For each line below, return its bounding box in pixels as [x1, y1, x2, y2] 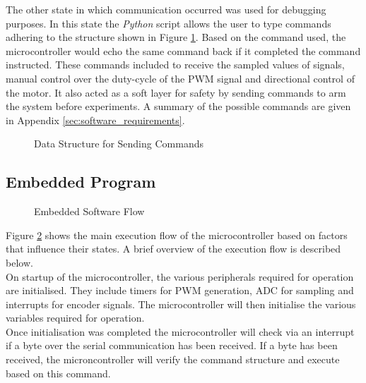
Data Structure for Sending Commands [34, 136, 203, 151]
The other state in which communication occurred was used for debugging [6, 2, 326, 16]
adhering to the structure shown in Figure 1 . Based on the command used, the [6, 30, 346, 44]
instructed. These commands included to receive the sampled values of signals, [6, 57, 345, 72]
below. [6, 255, 33, 269]
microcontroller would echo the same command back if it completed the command [6, 43, 361, 58]
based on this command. [6, 365, 111, 380]
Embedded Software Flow [34, 204, 145, 219]
